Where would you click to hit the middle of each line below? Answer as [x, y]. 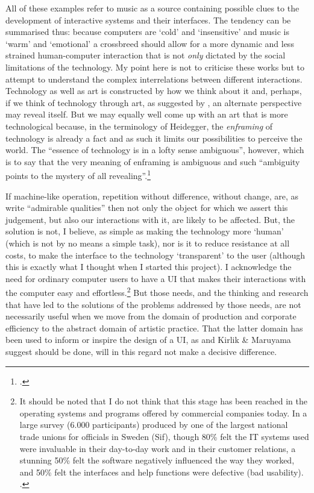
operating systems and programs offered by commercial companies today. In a [163, 413]
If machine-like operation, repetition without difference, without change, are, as [152, 196]
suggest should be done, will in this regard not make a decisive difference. [141, 351]
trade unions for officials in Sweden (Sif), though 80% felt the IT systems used [164, 436]
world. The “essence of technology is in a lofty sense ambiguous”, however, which [155, 150]
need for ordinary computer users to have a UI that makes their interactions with [156, 278]
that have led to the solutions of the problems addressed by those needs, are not [153, 304]
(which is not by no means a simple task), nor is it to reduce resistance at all [148, 243]
